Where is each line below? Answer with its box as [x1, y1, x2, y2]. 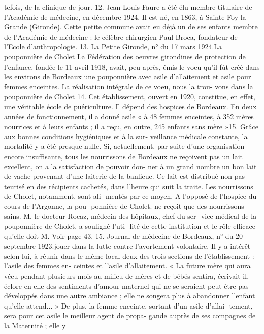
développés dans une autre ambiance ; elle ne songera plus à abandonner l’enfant [4, 290, 255, 301]
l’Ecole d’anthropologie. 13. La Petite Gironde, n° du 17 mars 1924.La [4, 41, 222, 52]
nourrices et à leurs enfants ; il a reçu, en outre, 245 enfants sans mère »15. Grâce [4, 121, 258, 132]
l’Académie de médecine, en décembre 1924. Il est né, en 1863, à [4, 11, 204, 22]
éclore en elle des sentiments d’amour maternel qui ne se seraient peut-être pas [4, 280, 249, 291]
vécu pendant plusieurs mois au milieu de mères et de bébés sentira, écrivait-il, [4, 270, 249, 281]
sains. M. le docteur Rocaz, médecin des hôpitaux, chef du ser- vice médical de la [4, 210, 257, 221]
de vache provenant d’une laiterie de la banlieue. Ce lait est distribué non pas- [4, 171, 247, 181]
